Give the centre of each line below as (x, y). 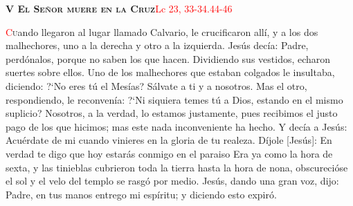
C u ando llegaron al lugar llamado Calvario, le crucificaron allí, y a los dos (162, 31)
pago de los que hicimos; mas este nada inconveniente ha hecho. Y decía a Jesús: (176, 126)
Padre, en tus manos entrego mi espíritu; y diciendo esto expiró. (141, 194)
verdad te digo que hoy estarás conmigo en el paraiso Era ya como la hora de (169, 153)
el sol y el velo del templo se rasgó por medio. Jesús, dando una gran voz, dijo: (172, 181)
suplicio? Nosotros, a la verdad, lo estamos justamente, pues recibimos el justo (172, 113)
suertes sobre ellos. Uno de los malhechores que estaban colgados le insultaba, (170, 72)
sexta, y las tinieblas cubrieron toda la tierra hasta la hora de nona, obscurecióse (177, 167)
